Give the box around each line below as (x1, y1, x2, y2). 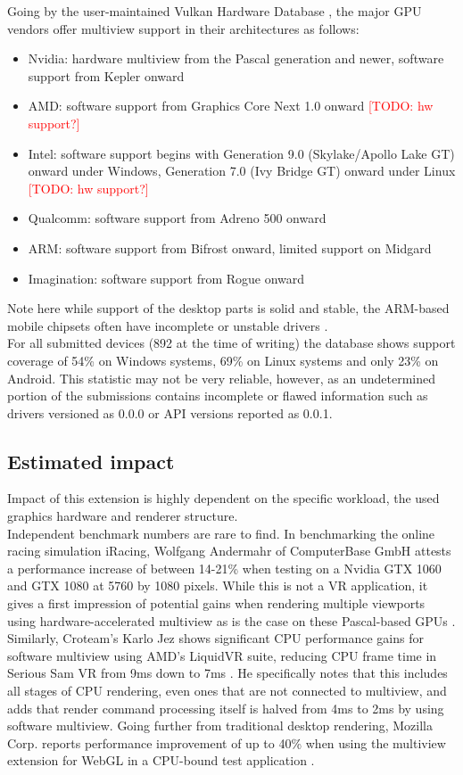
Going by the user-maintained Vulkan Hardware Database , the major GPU (7, 2, 422, 20)
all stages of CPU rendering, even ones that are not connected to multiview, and (7, 681, 447, 700)
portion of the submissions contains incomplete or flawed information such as (7, 386, 428, 405)
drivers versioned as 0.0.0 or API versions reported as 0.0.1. (7, 403, 333, 422)
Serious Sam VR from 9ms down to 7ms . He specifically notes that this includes (7, 664, 448, 682)
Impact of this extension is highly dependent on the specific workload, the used (7, 489, 440, 507)
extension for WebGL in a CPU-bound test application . (7, 751, 315, 770)
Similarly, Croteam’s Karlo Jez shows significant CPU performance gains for (7, 629, 424, 647)
